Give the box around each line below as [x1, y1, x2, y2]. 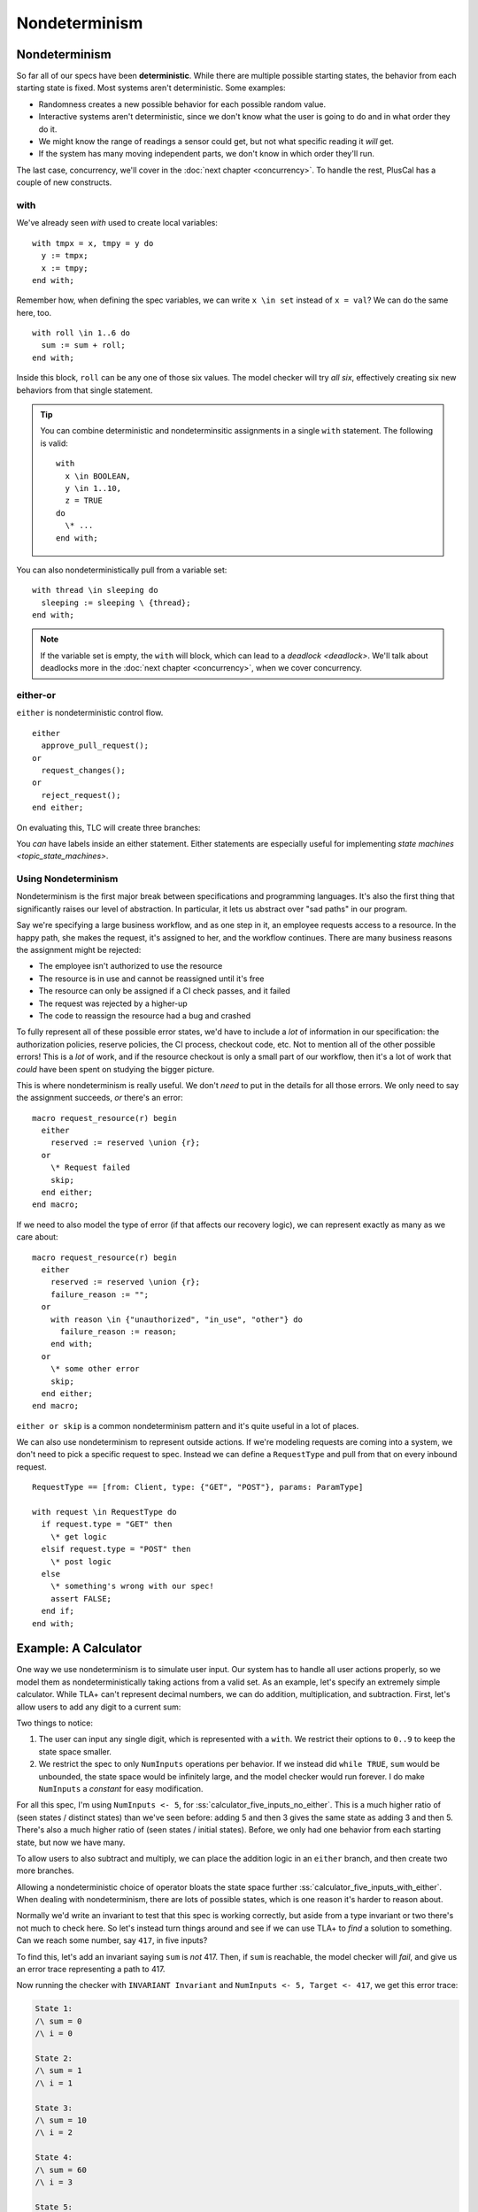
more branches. [16, 1865, 74, 1876]
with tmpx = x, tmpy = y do [32, 238, 154, 248]
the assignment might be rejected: [16, 945, 142, 956]
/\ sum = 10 [35, 2115, 88, 2125]
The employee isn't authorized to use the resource [38, 961, 223, 972]
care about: [16, 1232, 58, 1242]
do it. [38, 124, 58, 134]
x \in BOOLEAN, [65, 471, 131, 481]
